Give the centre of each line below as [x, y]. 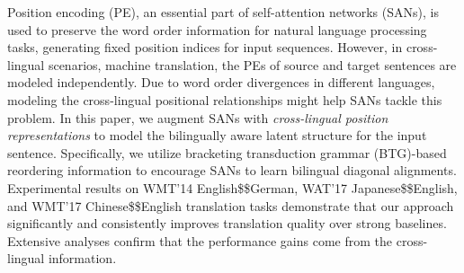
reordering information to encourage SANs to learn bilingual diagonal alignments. [232, 170]
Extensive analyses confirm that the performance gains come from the [200, 240]
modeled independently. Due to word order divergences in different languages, [221, 82]
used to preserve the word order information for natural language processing [217, 29]
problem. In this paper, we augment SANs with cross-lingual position [198, 117]
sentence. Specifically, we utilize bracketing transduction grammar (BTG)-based [227, 152]
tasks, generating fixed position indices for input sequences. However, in [205, 47]
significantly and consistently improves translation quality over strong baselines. [227, 223]
